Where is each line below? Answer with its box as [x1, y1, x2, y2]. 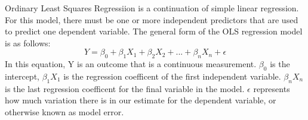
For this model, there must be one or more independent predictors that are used [5, 13, 298, 26]
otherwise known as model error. [5, 105, 124, 118]
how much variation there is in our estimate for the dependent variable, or [5, 94, 276, 106]
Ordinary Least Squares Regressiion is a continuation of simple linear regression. [5, 2, 299, 14]
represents [253, 82, 290, 94]
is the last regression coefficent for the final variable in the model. [5, 82, 245, 94]
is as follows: [5, 36, 51, 49]
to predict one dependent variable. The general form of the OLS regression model [5, 25, 303, 37]
